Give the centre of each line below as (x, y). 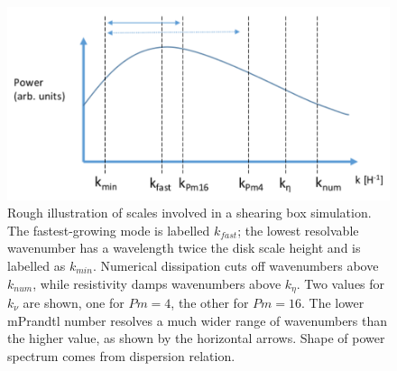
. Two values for (341, 283)
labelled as (37, 265)
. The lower (333, 302)
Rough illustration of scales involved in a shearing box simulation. (189, 213)
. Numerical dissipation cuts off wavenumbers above (235, 265)
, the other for (210, 302)
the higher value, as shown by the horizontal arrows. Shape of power (196, 338)
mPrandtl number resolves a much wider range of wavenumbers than (198, 320)
